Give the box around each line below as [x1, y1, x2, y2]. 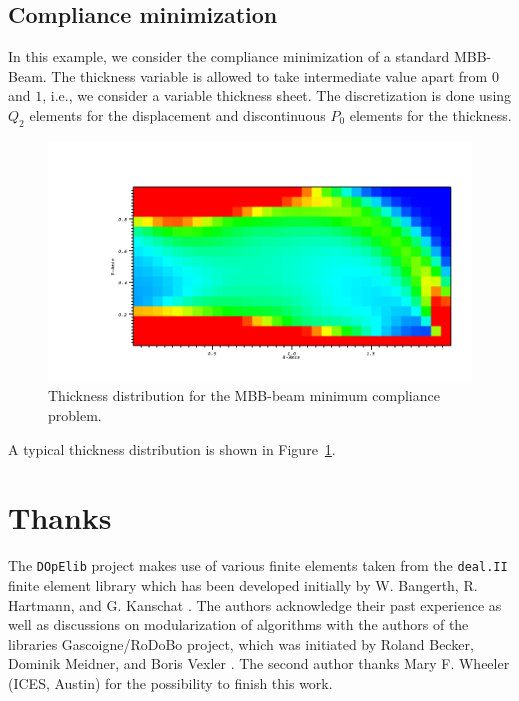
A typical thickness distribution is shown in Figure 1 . [8, 438, 336, 459]
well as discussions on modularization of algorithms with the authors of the [8, 614, 469, 635]
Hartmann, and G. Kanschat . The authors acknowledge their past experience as [8, 594, 502, 615]
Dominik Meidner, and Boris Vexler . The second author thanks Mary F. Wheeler [8, 653, 510, 674]
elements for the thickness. [349, 104, 512, 125]
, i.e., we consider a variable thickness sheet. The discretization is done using [42, 85, 512, 106]
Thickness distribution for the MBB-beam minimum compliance [48, 385, 440, 406]
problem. [48, 404, 102, 425]
